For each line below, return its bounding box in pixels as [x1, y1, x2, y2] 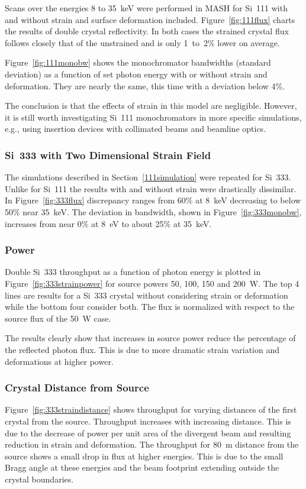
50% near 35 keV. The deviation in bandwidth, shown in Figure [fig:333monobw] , [5, 205, 302, 218]
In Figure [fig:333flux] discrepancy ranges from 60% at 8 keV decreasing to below [5, 194, 301, 206]
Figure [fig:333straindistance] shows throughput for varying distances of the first [5, 403, 297, 416]
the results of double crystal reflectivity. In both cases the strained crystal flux [5, 25, 289, 37]
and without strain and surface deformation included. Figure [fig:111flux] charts [5, 13, 295, 25]
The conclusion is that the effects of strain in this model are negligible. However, [5, 99, 297, 112]
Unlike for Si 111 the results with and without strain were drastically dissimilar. [5, 182, 297, 195]
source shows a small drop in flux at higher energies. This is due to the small [5, 449, 284, 462]
